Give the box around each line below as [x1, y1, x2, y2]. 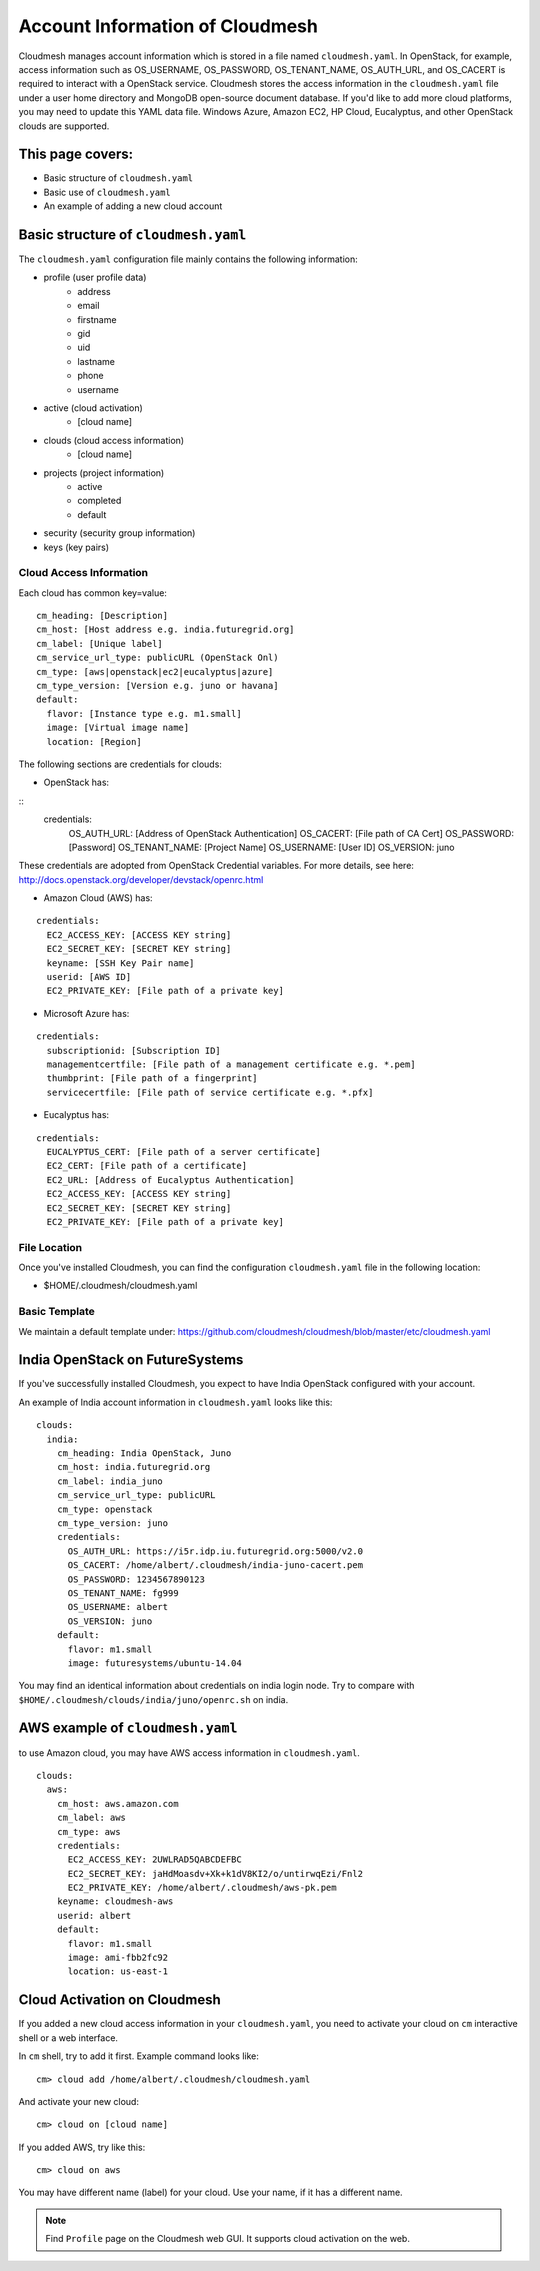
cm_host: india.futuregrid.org [56, 1461, 211, 1473]
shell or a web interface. [18, 2031, 119, 2044]
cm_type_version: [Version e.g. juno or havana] [36, 680, 279, 691]
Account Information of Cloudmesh [18, 15, 319, 37]
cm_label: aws [56, 1812, 127, 1824]
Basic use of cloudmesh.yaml [43, 186, 172, 198]
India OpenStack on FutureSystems [18, 1351, 244, 1369]
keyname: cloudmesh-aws [56, 1896, 174, 1907]
